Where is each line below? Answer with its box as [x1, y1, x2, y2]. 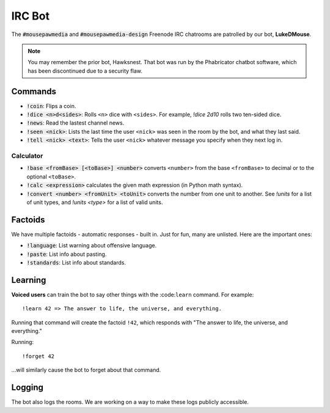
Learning [11, 275, 46, 285]
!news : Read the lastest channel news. [26, 119, 125, 126]
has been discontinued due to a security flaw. [28, 67, 143, 75]
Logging [11, 382, 44, 393]
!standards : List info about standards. [26, 258, 127, 266]
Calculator [11, 152, 43, 160]
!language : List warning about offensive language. [26, 242, 157, 249]
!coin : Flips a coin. [26, 102, 76, 109]
